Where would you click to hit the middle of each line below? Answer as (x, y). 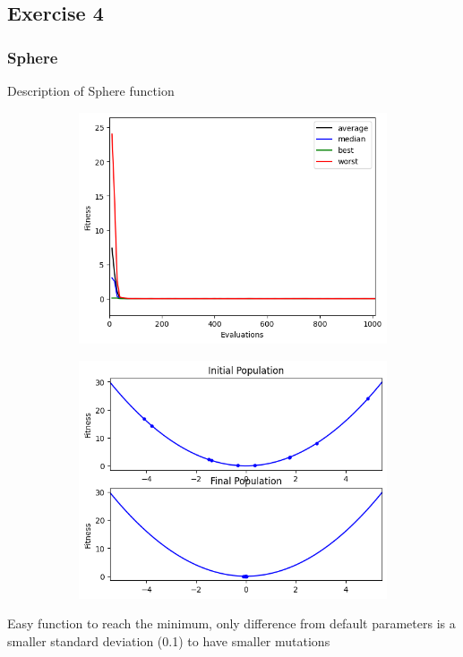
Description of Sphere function (91, 90)
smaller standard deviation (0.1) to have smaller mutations (169, 641)
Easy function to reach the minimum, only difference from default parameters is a (231, 623)
